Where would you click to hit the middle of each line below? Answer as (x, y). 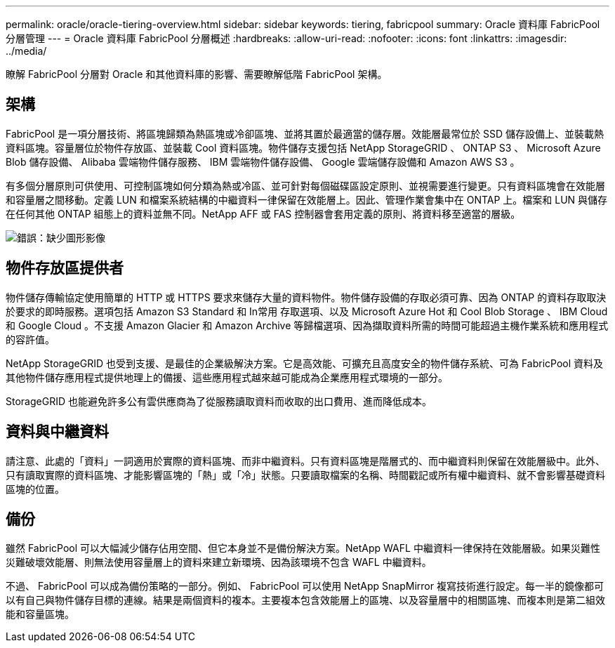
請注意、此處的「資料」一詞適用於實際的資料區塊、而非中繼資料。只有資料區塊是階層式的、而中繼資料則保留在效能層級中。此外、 (305, 461)
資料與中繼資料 (57, 432)
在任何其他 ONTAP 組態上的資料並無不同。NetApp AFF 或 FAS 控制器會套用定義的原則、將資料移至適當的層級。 (263, 213)
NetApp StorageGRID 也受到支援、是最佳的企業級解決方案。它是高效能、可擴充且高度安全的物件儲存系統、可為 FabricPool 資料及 (305, 363)
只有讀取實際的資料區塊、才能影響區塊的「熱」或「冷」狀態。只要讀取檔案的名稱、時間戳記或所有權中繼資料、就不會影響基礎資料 (305, 475)
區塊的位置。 (35, 489)
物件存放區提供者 (65, 268)
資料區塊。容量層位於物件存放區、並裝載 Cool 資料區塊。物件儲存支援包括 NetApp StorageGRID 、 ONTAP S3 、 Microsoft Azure (303, 147)
